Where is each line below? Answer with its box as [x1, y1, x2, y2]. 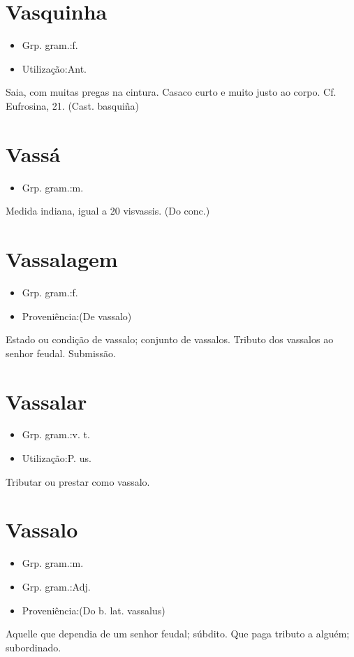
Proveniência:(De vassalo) [22, 308, 132, 323]
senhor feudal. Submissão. [6, 345, 116, 360]
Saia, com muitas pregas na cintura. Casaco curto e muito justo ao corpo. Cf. [6, 85, 337, 99]
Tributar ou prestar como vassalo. [6, 474, 150, 489]
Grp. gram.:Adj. [22, 579, 91, 593]
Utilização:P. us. [22, 451, 91, 465]
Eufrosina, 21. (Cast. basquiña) [6, 98, 140, 113]
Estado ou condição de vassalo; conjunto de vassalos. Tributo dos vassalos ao [6, 332, 334, 347]
